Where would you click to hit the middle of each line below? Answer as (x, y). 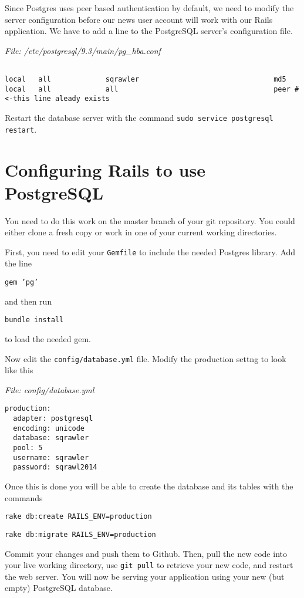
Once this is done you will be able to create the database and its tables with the (149, 486)
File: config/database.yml (50, 389)
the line (18, 263)
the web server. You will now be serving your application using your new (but (145, 576)
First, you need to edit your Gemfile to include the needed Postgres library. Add (150, 251)
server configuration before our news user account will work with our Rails (139, 19)
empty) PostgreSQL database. (59, 588)
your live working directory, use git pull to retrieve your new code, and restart (149, 565)
